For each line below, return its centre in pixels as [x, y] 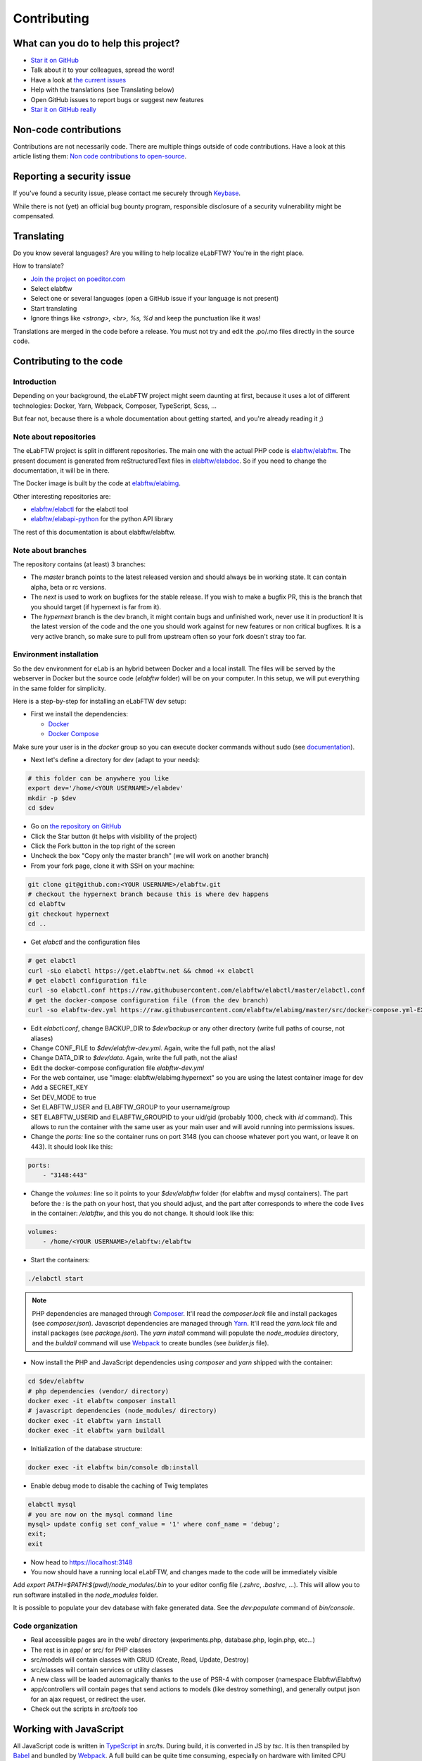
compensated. [34, 216]
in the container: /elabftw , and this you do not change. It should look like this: [142, 1213]
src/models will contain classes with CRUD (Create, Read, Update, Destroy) [140, 1660]
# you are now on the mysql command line [100, 1514]
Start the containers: [60, 1260]
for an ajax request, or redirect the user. [88, 1699]
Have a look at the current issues [78, 80]
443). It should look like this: [72, 1146]
